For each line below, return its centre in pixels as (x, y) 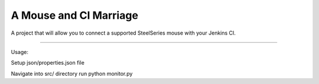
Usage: (20, 52)
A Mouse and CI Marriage (75, 15)
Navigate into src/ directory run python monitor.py (72, 73)
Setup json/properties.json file (48, 63)
